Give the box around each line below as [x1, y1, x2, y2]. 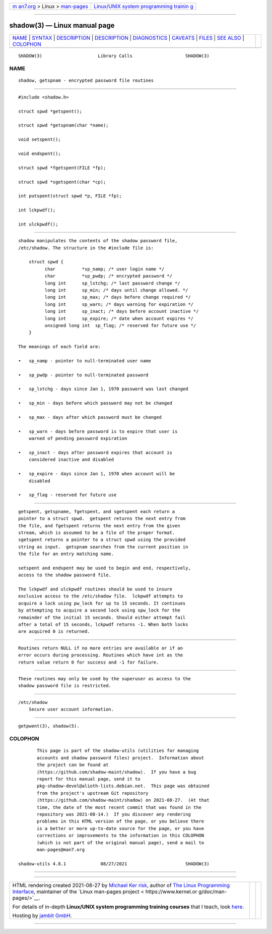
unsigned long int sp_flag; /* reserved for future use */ [44, 322, 196, 328]
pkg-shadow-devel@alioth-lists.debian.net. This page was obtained [37, 783, 210, 789]
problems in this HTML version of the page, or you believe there [37, 818, 205, 825]
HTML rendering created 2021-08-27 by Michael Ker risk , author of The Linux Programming [12, 882, 230, 889]
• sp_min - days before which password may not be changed [18, 400, 172, 406]
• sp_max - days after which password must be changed [18, 414, 162, 420]
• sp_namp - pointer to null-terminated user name [18, 358, 151, 363]
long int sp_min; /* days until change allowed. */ [44, 288, 188, 293]
